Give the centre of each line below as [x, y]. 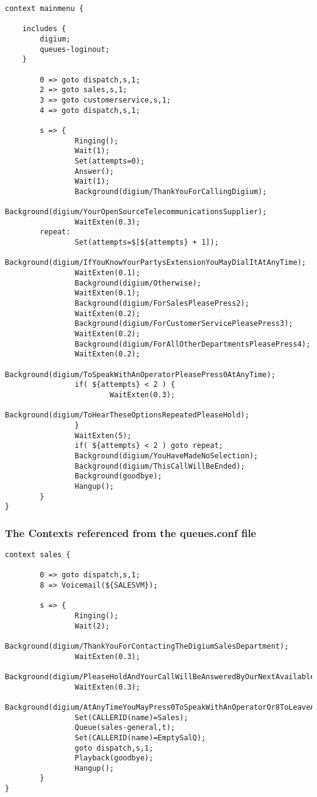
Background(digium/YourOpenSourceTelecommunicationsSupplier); [136, 212]
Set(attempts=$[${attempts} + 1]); [147, 243]
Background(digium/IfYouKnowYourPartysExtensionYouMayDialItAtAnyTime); [155, 263]
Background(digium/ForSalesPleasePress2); [162, 304]
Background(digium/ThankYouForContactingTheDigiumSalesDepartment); [147, 646]
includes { [44, 29]
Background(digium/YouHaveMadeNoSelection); [166, 456]
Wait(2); [92, 626]
